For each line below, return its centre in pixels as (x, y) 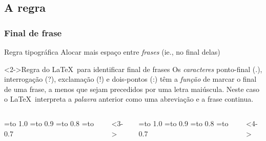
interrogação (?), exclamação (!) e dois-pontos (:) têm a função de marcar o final (130, 79)
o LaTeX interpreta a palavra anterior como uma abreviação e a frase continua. (129, 99)
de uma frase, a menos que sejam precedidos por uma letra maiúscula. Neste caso (132, 89)
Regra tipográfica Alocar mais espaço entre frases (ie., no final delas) (112, 52)
